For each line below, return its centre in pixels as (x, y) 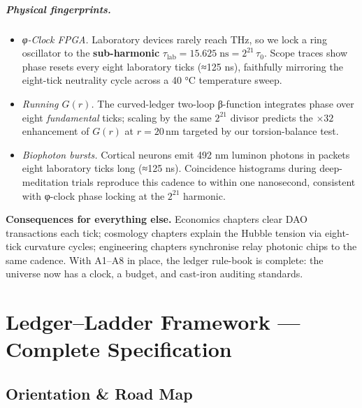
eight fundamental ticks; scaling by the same (117, 117)
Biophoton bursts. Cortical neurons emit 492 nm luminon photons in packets (186, 154)
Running (40, 103)
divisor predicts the (271, 117)
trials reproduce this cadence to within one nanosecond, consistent (213, 181)
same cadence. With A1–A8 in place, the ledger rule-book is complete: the (165, 260)
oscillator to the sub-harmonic (91, 53)
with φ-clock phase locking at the (93, 195)
